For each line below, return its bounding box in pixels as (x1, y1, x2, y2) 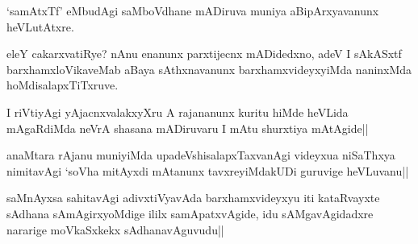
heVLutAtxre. (6, 18, 74, 35)
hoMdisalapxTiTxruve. (6, 77, 119, 93)
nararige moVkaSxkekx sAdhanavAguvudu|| (6, 221, 224, 238)
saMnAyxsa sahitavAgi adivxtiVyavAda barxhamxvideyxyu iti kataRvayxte (6, 189, 380, 206)
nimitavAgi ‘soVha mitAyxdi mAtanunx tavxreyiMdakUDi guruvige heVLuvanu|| (6, 162, 409, 179)
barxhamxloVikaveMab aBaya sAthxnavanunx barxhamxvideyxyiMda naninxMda (6, 60, 412, 77)
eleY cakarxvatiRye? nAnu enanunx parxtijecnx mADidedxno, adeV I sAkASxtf (6, 45, 402, 62)
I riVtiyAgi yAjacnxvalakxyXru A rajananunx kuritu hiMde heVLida (6, 103, 349, 120)
